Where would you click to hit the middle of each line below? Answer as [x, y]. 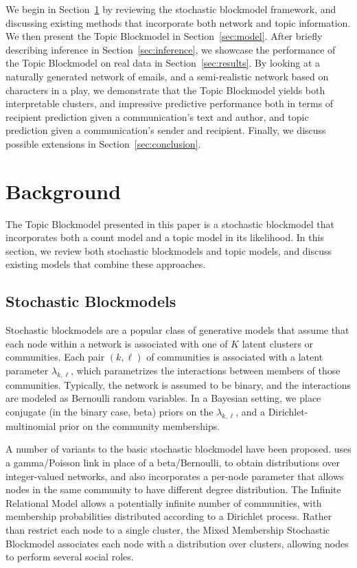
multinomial [31, 425]
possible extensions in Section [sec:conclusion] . [103, 143]
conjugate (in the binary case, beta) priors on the [110, 411]
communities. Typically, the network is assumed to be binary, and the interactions [178, 384]
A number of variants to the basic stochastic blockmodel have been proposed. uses [178, 449]
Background [64, 191]
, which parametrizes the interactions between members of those [206, 371]
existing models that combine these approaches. [106, 264]
